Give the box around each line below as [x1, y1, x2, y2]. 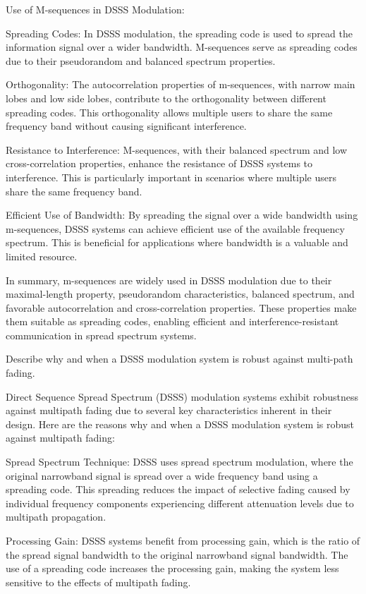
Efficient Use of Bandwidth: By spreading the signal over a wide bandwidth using [6, 207, 358, 222]
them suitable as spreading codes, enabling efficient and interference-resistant [6, 314, 339, 329]
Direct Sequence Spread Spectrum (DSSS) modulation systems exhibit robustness [6, 389, 358, 404]
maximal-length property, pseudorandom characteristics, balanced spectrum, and [6, 286, 355, 301]
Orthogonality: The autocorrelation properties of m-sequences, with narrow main [6, 77, 355, 92]
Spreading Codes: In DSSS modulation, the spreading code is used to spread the [6, 25, 353, 40]
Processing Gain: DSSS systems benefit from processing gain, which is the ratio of [6, 533, 360, 547]
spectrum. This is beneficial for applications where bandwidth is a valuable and [6, 235, 348, 250]
